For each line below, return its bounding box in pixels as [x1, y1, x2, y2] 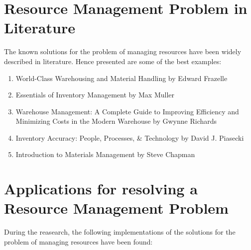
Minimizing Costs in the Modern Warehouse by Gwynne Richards [15, 116, 217, 126]
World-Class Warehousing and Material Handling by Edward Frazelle [15, 73, 228, 83]
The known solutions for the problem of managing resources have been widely [4, 46, 242, 57]
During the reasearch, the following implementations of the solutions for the [4, 227, 236, 237]
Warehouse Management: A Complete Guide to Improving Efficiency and [15, 106, 239, 116]
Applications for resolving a [4, 178, 198, 199]
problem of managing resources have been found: [4, 236, 153, 247]
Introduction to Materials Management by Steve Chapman [15, 149, 195, 160]
